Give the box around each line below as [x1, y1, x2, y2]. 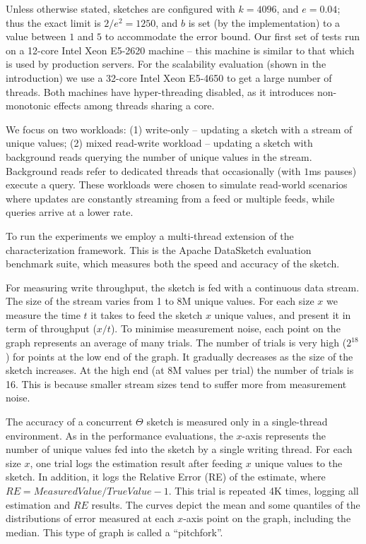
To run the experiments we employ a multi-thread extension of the [6, 228, 294, 243]
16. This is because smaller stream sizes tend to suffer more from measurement [6, 376, 347, 391]
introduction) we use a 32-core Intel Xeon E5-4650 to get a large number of [6, 70, 332, 85]
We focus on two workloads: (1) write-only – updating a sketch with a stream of [6, 121, 353, 136]
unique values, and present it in [214, 307, 351, 322]
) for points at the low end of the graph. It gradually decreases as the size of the [6, 349, 353, 363]
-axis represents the [242, 428, 326, 442]
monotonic [6, 98, 51, 113]
